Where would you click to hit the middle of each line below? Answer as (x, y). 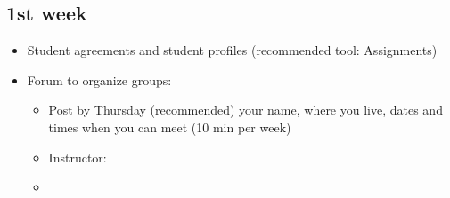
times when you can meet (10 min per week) (170, 127)
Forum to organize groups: (99, 79)
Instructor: (78, 157)
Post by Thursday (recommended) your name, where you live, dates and (245, 110)
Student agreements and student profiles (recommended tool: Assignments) (232, 50)
